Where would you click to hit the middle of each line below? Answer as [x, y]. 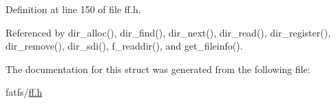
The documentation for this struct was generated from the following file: [158, 69]
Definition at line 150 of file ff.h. [73, 9]
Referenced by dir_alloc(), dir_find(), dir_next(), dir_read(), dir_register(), [168, 32]
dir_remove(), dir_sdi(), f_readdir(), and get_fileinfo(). [124, 46]
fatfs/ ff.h [24, 92]
